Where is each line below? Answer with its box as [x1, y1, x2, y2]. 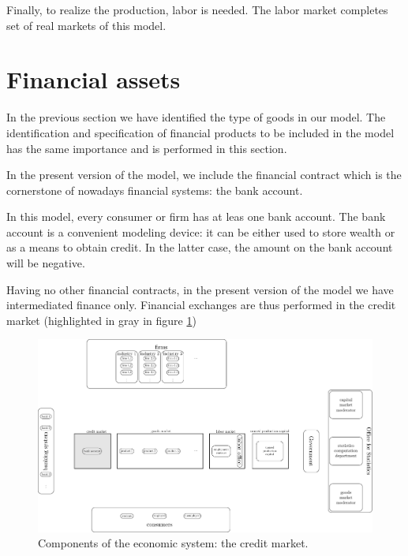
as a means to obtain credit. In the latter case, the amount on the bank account [6, 239, 393, 256]
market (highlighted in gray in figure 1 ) [6, 312, 197, 328]
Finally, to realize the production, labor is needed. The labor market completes [6, 2, 388, 17]
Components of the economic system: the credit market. [38, 535, 309, 551]
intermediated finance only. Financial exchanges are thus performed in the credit [6, 297, 396, 313]
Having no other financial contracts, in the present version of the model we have [6, 281, 394, 297]
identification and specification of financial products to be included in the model [6, 124, 395, 140]
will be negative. [6, 255, 85, 271]
